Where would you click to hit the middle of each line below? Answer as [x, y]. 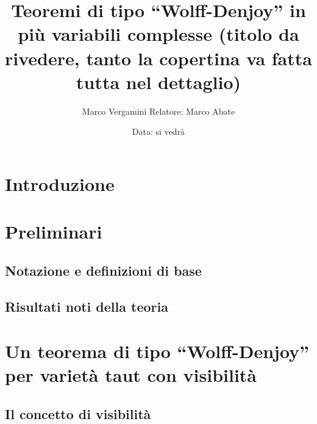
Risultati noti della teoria [87, 306]
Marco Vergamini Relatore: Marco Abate [158, 111]
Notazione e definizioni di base [103, 270]
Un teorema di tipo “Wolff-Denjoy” [157, 351]
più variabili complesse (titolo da [158, 34]
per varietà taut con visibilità [131, 375]
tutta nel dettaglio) [158, 81]
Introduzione [60, 183]
